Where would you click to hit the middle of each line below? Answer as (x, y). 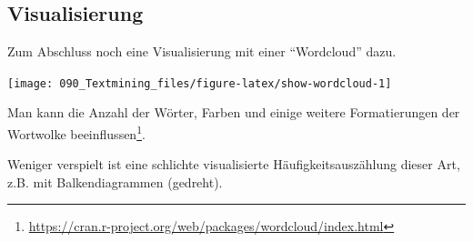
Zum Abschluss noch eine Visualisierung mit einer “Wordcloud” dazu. (202, 51)
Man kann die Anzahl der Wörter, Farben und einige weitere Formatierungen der (234, 112)
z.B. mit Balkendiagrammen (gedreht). (115, 181)
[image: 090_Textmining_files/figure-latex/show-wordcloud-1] (200, 83)
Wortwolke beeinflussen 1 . (76, 132)
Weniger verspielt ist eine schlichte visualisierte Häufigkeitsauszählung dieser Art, (234, 164)
